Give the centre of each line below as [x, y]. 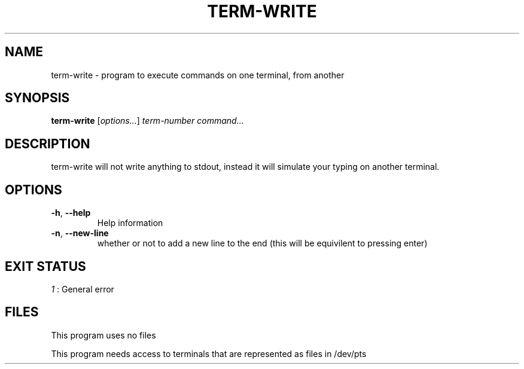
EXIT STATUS [45, 266]
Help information [130, 223]
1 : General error [83, 289]
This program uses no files [103, 335]
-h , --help [71, 213]
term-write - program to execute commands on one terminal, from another [198, 75]
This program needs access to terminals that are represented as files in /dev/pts [209, 353]
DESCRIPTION [48, 144]
